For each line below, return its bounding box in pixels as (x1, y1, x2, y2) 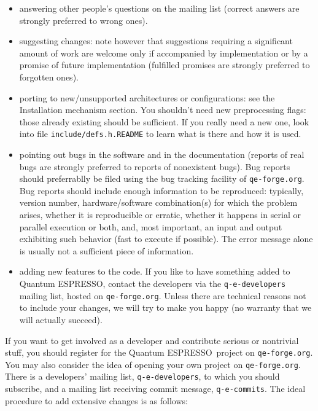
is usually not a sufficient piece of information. (19, 244, 194, 257)
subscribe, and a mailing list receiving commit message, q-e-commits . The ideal (5, 382, 306, 395)
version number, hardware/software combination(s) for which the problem (19, 196, 298, 209)
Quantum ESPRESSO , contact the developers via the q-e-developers (19, 277, 286, 289)
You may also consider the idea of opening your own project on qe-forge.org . (5, 358, 301, 370)
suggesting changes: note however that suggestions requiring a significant (19, 34, 293, 47)
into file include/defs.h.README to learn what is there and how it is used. (19, 127, 301, 140)
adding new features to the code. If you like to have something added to (19, 265, 290, 278)
